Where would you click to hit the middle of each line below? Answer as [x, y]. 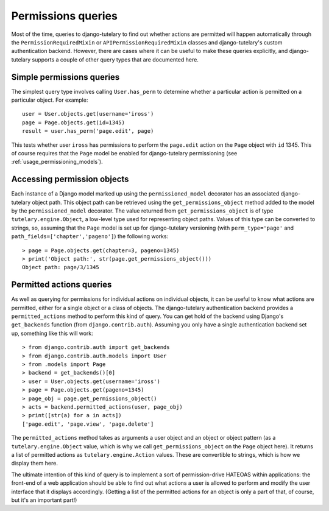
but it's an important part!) [44, 500]
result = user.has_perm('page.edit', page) [88, 131]
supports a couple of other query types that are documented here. [115, 59]
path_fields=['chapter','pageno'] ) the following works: [90, 236]
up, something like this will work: [52, 333]
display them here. [34, 463]
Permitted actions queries [62, 285]
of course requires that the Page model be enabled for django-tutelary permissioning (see [124, 153]
